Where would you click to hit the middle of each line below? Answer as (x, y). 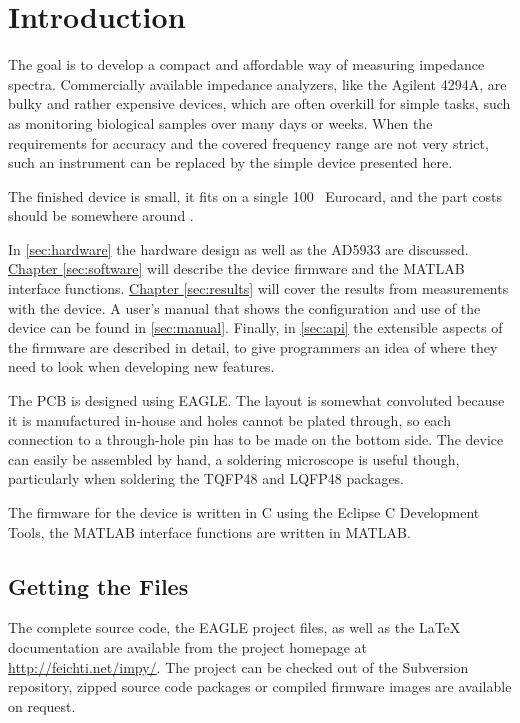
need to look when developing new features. (141, 366)
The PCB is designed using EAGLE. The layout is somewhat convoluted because (256, 400)
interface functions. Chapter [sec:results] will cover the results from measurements (258, 288)
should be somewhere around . (101, 215)
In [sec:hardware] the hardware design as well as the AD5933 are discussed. (238, 248)
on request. (42, 705)
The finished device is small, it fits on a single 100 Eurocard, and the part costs (255, 195)
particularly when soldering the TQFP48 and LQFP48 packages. (206, 478)
